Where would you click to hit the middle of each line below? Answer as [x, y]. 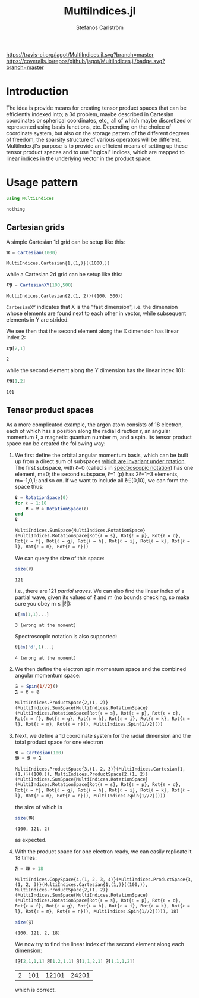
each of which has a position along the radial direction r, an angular [89, 431]
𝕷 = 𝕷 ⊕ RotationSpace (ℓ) [57, 509]
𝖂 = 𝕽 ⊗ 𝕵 [28, 758]
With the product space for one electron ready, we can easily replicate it [103, 852]
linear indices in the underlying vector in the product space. [79, 158]
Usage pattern [42, 183]
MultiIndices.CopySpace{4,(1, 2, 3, [60, 880]
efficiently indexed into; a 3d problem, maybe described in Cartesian [90, 114]
